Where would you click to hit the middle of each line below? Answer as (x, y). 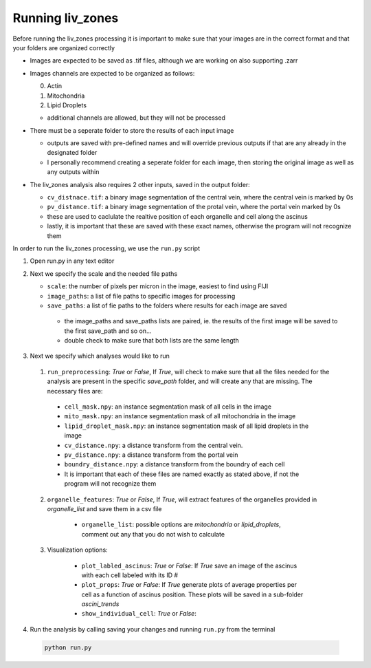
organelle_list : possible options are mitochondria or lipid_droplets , (181, 525)
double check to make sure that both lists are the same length (152, 341)
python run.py (68, 647)
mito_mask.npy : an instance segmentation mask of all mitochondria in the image (180, 416)
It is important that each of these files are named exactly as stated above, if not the (182, 474)
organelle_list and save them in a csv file (104, 508)
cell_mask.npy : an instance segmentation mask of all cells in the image (168, 407)
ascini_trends (100, 604)
